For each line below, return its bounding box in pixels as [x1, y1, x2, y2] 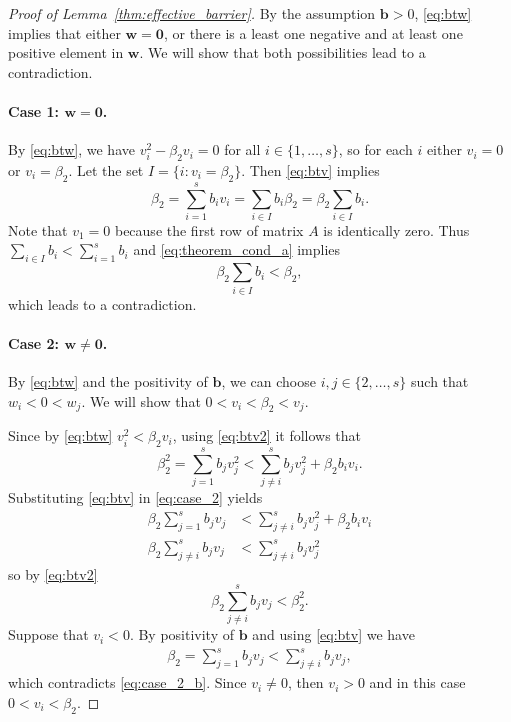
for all [224, 139, 261, 160]
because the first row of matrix [114, 219, 304, 240]
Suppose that [8, 624, 89, 645]
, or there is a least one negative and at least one [163, 22, 463, 43]
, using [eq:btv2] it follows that [172, 425, 362, 446]
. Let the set [68, 159, 144, 180]
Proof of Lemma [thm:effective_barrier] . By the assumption [8, 3, 376, 23]
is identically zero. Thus [323, 219, 470, 240]
